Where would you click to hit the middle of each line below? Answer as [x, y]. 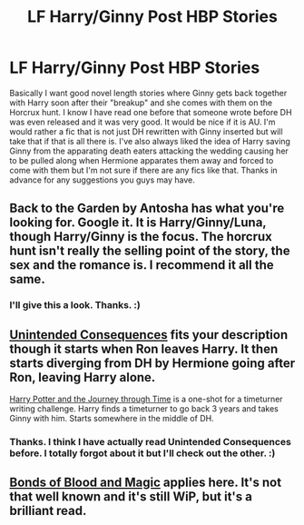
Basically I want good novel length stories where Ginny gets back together [148, 93]
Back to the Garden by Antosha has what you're [147, 208]
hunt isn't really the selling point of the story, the [150, 251]
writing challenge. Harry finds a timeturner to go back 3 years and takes [144, 409]
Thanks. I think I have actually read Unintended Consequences [151, 441]
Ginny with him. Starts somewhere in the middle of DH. [112, 419]
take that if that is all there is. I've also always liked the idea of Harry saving [150, 141]
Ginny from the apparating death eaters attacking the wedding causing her [149, 151]
